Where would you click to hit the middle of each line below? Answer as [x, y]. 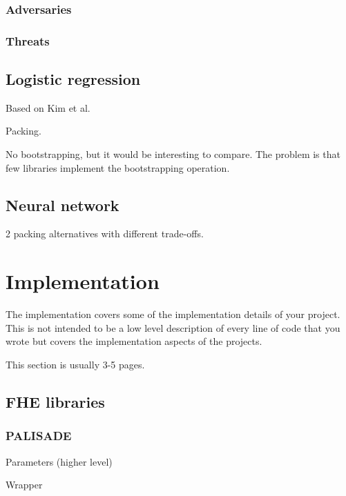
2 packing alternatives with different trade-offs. [105, 234]
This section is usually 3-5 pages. [75, 364]
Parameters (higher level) [59, 461]
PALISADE [39, 436]
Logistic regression [73, 79]
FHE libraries [55, 401]
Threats [28, 40]
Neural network [63, 205]
